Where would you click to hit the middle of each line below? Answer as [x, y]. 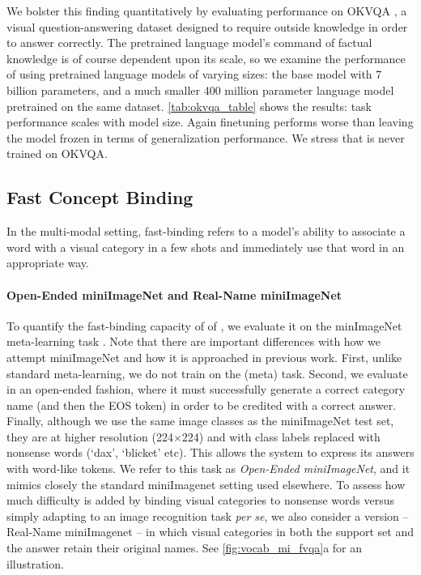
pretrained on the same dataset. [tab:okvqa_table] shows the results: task [189, 106]
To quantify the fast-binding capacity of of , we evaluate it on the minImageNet [204, 325]
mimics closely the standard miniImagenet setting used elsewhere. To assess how [206, 484]
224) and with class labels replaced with [281, 436]
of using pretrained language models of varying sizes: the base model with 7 [194, 74]
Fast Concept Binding [100, 197]
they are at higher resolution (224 [90, 436]
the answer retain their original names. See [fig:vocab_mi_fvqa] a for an [185, 548]
